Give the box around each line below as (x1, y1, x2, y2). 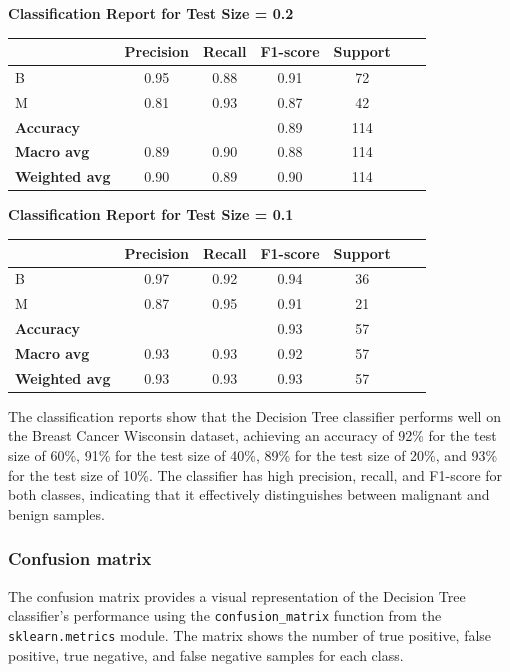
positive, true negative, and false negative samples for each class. (8, 644, 404, 665)
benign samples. (8, 503, 105, 524)
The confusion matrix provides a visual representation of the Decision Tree (8, 585, 466, 606)
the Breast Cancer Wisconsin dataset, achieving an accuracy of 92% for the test (8, 425, 497, 446)
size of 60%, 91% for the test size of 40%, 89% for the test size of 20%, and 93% (8, 445, 498, 465)
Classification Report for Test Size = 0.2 (8, 3, 294, 23)
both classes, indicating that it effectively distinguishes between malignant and (8, 484, 490, 505)
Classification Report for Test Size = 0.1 (8, 204, 294, 225)
